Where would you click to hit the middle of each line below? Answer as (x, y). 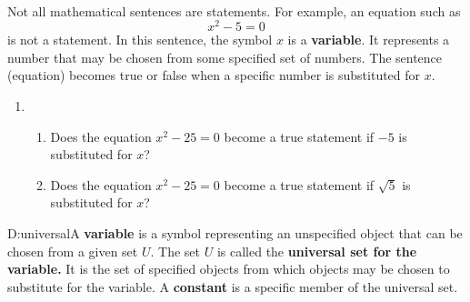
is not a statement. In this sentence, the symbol (140, 40)
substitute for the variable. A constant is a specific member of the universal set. (233, 286)
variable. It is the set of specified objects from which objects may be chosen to (229, 269)
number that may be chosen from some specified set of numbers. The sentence (225, 57)
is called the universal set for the (317, 251)
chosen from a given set (73, 251)
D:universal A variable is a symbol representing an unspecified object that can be (235, 233)
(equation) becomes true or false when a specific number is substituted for (214, 75)
